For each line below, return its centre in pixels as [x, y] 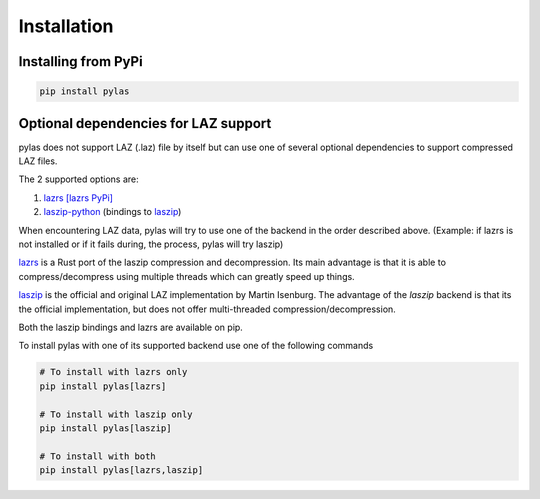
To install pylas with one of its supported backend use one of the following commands [196, 346]
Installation [66, 26]
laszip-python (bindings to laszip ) [112, 212]
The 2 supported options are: [78, 179]
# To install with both [98, 456]
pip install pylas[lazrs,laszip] [121, 470]
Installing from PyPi [81, 61]
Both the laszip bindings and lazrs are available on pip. [131, 327]
